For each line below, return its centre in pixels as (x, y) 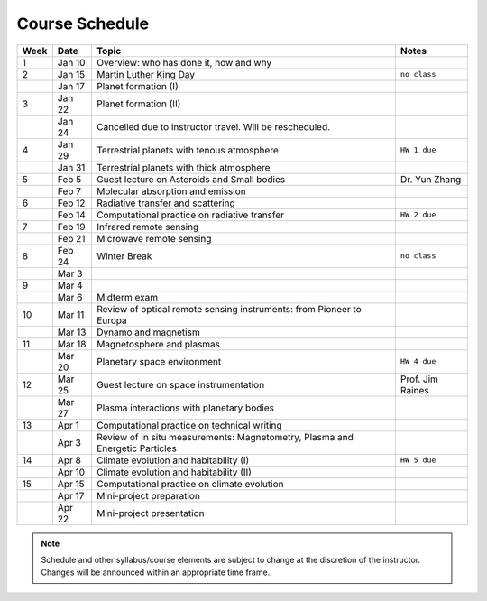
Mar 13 (72, 332)
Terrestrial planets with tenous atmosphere (187, 150)
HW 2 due (418, 215)
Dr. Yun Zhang (431, 179)
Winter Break (124, 255)
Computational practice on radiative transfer (190, 215)
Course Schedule (83, 23)
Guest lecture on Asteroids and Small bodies (191, 179)
